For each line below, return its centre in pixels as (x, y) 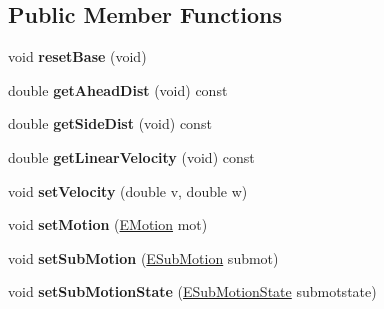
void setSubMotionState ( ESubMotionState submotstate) (192, 291)
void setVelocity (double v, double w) (128, 190)
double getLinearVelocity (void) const (131, 156)
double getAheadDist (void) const (118, 89)
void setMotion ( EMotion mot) (108, 224)
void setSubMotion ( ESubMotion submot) (143, 257)
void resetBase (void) (77, 56)
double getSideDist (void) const (110, 123)
